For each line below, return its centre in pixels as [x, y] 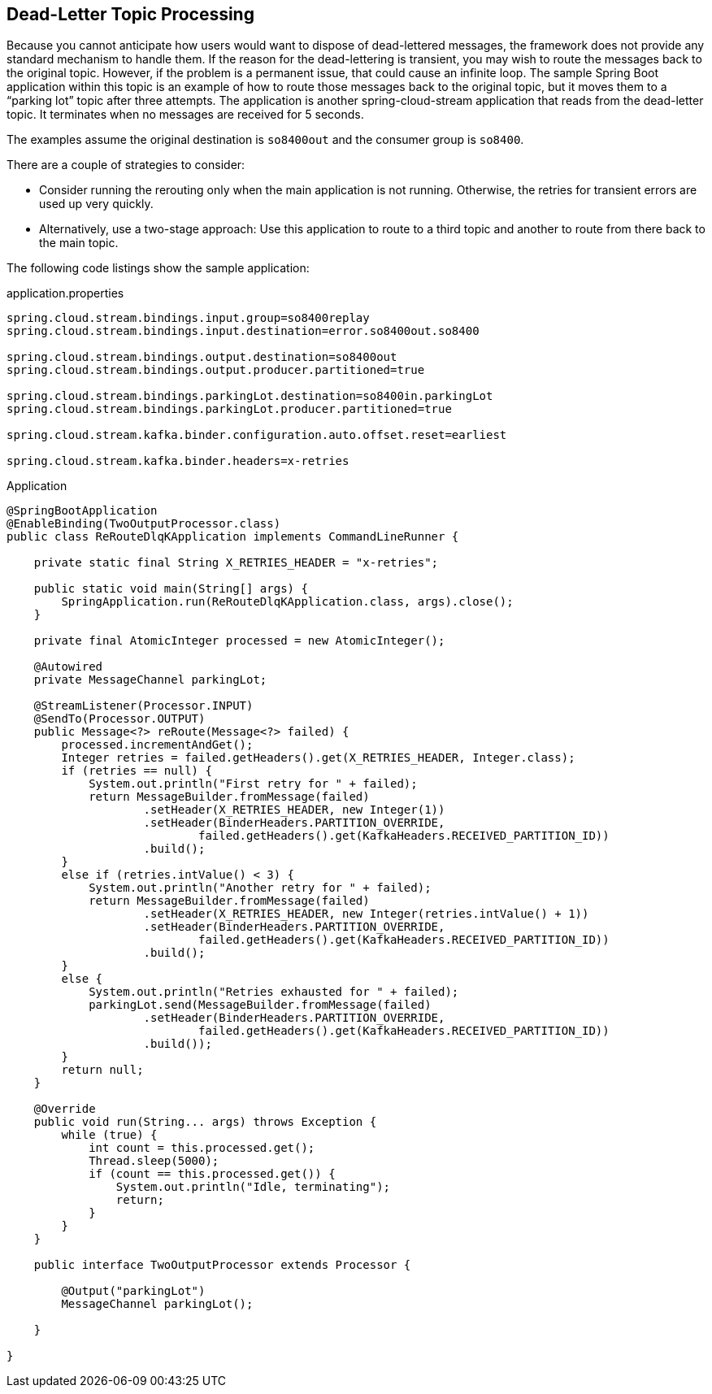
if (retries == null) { [137, 771]
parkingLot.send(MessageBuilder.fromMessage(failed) [260, 1005]
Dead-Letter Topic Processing [130, 14]
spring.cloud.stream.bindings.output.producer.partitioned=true [216, 370]
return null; [102, 1070]
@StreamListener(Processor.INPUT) [143, 706]
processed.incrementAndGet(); [157, 745]
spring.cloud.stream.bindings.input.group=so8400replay [188, 318]
